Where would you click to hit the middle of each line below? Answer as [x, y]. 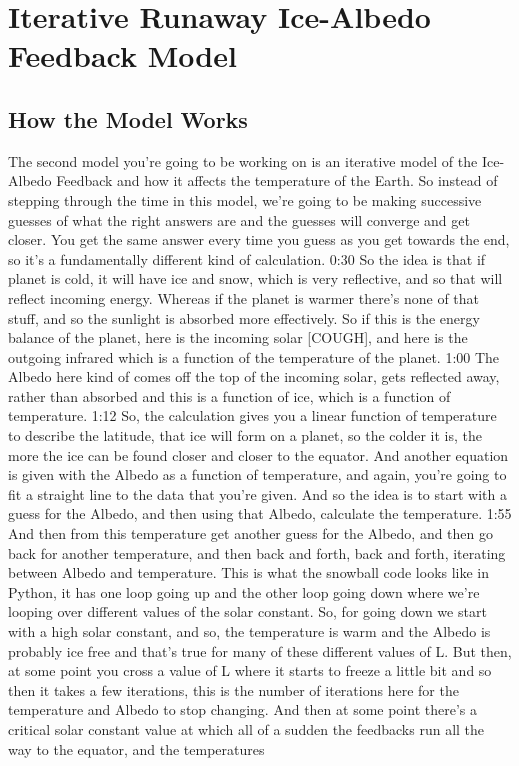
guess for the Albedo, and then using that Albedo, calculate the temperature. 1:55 [260, 513]
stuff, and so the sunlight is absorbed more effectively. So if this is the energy [244, 317]
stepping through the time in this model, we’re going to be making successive [245, 199]
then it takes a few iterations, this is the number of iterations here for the [233, 689]
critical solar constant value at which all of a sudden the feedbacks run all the [246, 728]
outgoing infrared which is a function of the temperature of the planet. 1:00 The [254, 356]
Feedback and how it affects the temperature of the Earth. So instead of [277, 180]
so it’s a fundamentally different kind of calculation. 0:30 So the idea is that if [247, 258]
